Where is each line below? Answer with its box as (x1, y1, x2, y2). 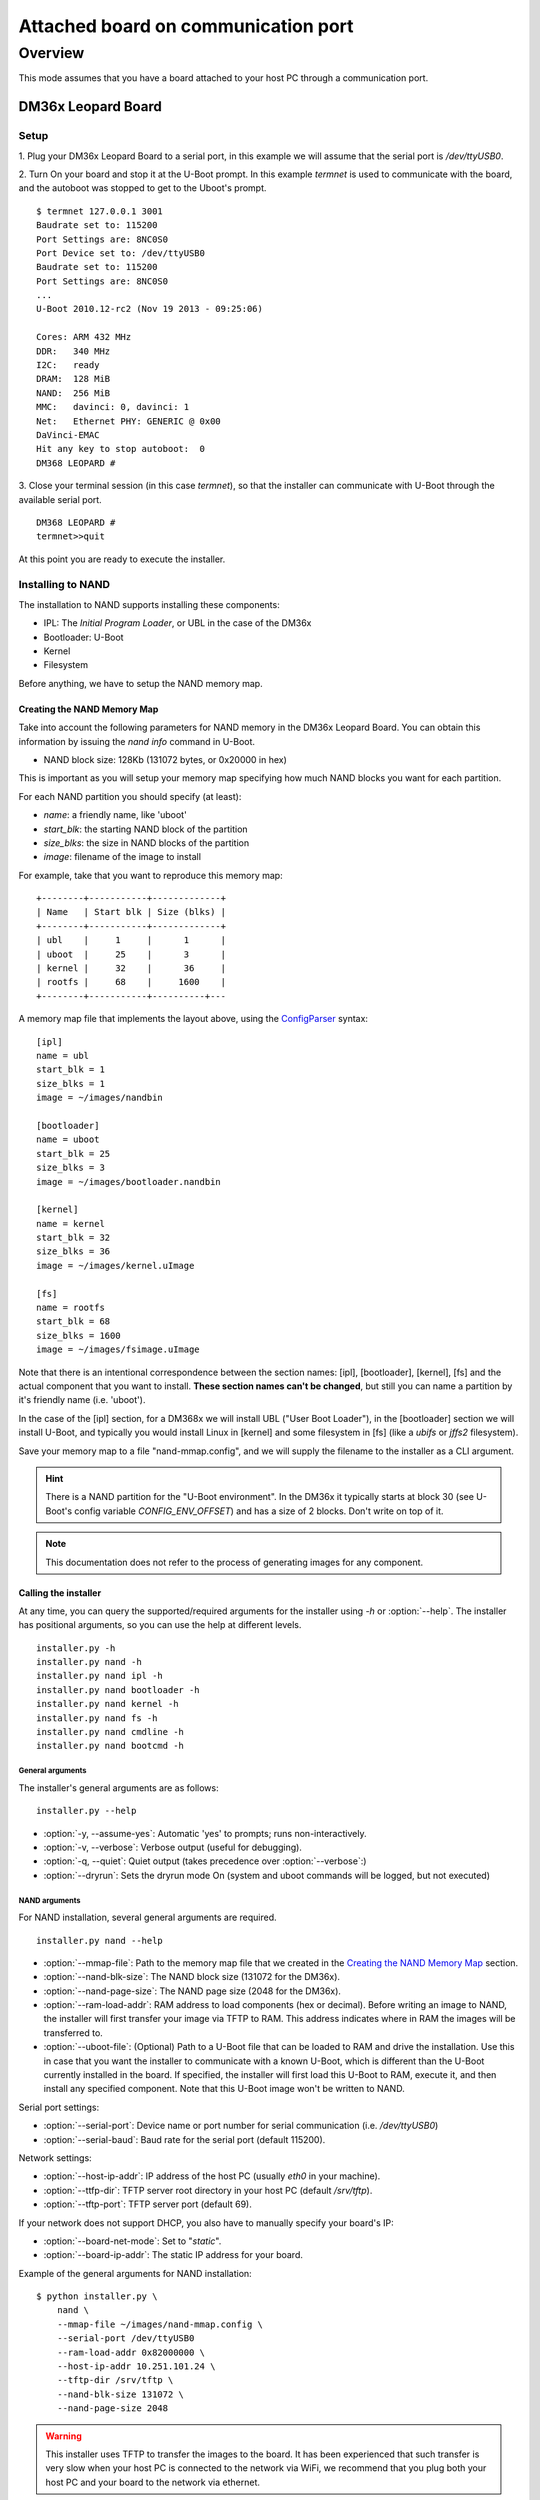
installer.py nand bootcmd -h (36, 1740, 185, 1752)
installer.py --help (36, 1805, 137, 1817)
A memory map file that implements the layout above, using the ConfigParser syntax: (18, 1013, 369, 1025)
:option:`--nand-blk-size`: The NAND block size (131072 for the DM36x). (43, 1971, 340, 1983)
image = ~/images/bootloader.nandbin (36, 1176, 222, 1187)
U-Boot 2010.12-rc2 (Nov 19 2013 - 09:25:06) (36, 303, 264, 315)
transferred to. (43, 2026, 104, 2039)
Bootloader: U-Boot (43, 631, 124, 643)
